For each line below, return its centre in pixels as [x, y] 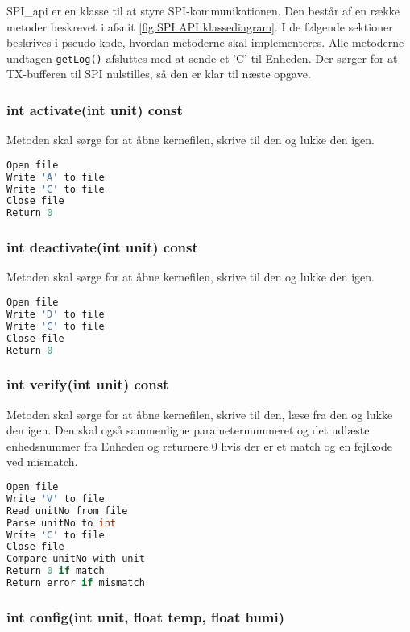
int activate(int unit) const [95, 109]
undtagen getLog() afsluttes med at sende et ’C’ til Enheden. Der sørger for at [202, 58]
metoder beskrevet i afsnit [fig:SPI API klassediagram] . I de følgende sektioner [200, 26]
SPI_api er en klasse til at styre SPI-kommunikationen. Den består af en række [203, 10]
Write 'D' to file [56, 314]
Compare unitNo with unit [76, 559]
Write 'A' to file [56, 177]
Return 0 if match [56, 571]
